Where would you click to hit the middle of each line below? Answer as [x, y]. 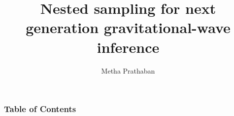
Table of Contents [40, 109]
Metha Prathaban [128, 70]
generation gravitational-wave [128, 27]
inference [128, 47]
